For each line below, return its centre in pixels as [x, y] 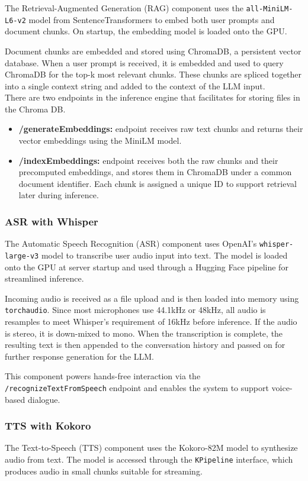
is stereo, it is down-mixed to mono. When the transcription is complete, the [144, 333]
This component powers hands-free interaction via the [103, 376]
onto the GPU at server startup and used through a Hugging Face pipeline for [147, 267]
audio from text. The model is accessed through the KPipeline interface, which [149, 459]
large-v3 [22, 256]
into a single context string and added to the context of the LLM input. [135, 85]
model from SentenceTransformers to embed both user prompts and [152, 19]
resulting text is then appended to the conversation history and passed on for [145, 345]
